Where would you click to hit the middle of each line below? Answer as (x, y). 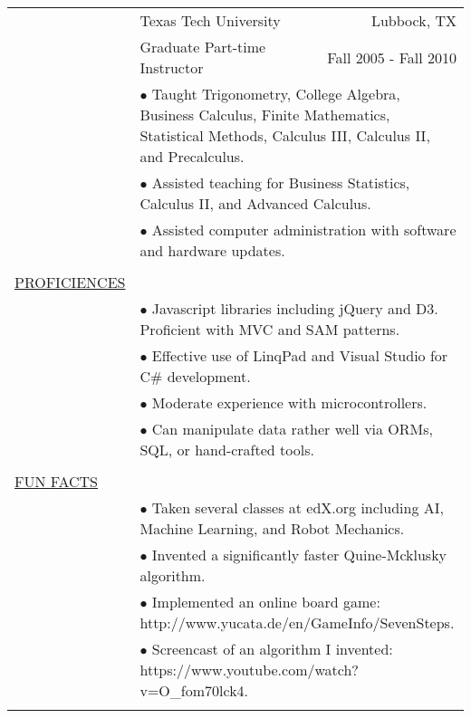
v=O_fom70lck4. (194, 690)
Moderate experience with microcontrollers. (289, 402)
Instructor (172, 67)
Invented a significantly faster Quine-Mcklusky (299, 555)
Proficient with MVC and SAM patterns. (270, 329)
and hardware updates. (212, 250)
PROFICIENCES (70, 282)
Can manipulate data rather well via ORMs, (293, 429)
